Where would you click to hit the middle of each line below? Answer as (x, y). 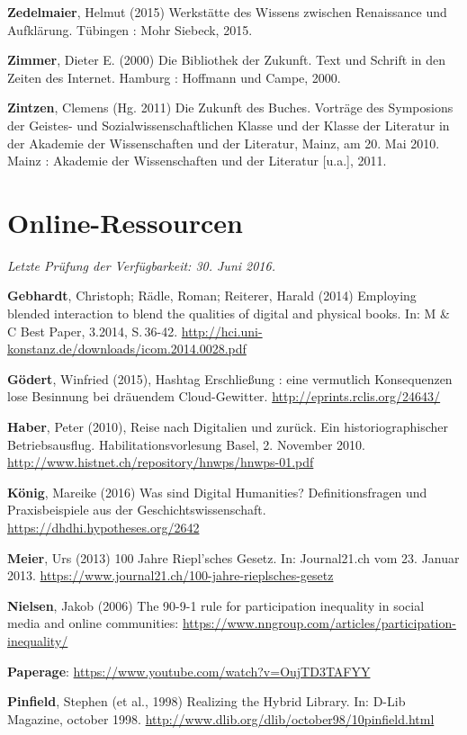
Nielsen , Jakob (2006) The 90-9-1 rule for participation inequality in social (216, 605)
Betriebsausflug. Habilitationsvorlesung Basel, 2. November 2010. (186, 444)
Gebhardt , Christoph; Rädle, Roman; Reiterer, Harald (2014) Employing (212, 296)
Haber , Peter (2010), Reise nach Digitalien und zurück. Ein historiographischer (228, 427)
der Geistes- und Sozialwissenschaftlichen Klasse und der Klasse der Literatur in (229, 125)
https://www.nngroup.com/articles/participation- (319, 623)
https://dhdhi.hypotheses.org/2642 (103, 527)
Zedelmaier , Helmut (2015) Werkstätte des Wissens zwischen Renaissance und (227, 12)
